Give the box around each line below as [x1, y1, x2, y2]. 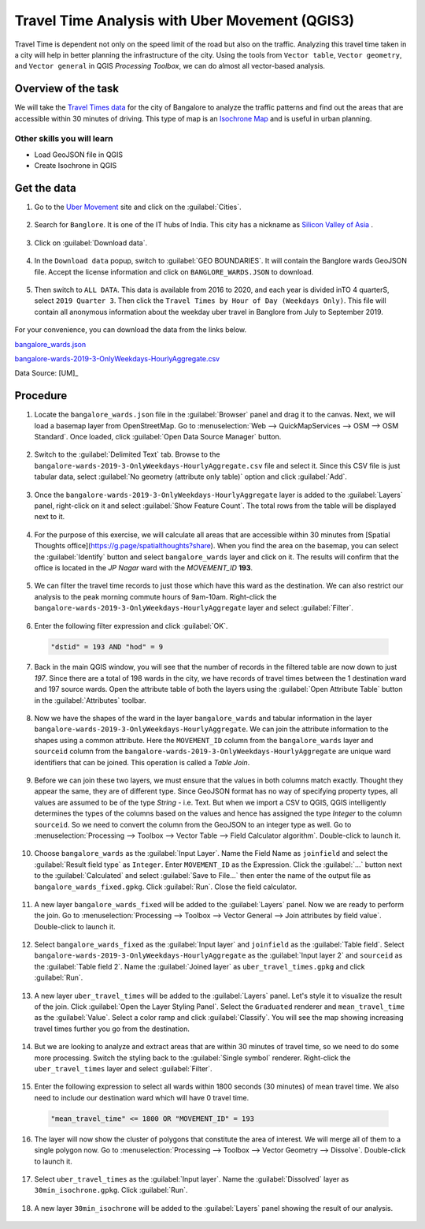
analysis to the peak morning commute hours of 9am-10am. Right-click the [34, 592, 277, 601]
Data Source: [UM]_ [14, 368, 79, 378]
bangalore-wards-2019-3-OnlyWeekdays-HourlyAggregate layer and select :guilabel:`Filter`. [34, 603, 353, 613]
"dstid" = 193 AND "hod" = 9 [50, 642, 164, 651]
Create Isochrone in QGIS [34, 161, 117, 170]
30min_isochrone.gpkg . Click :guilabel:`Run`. [34, 1186, 188, 1195]
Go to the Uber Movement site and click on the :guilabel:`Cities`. [34, 202, 242, 212]
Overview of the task [14, 82, 120, 95]
